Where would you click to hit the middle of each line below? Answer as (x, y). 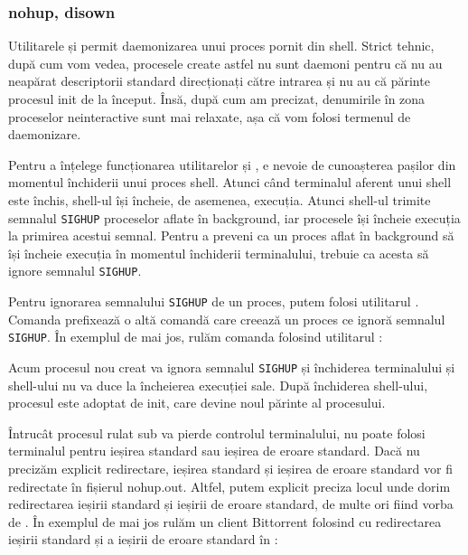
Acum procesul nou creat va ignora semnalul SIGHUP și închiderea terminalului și (232, 367)
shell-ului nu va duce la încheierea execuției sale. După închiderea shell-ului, (218, 385)
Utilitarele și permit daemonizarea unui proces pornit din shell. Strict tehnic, (221, 46)
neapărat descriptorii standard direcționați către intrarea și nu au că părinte (219, 81)
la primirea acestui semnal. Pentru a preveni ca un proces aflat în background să (231, 235)
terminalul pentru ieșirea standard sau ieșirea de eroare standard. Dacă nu (214, 451)
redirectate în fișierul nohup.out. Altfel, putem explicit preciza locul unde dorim (229, 486)
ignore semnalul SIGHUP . (75, 271)
